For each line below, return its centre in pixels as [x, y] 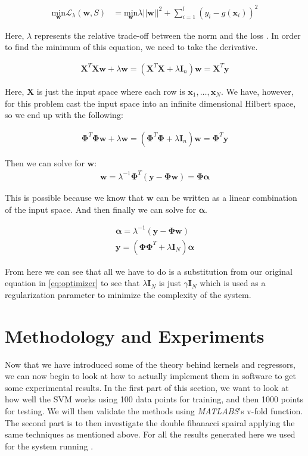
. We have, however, [257, 91]
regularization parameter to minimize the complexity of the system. [128, 294]
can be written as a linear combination [227, 197]
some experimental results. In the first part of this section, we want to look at [147, 387]
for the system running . [49, 446]
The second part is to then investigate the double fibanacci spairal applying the [150, 422]
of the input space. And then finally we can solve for [101, 209]
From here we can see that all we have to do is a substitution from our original [149, 271]
